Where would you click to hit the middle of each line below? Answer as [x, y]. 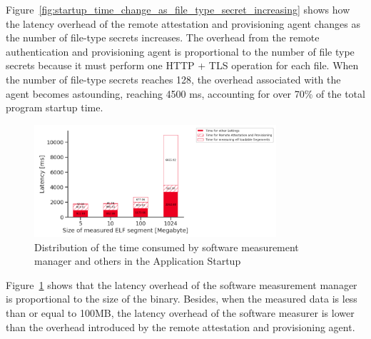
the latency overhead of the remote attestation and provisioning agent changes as [183, 23]
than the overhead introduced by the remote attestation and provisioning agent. [181, 327]
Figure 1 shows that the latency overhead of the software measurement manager [182, 284]
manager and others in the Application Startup [138, 261]
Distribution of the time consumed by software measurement [167, 247]
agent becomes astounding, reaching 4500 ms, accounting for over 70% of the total [185, 93]
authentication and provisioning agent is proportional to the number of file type [180, 51]
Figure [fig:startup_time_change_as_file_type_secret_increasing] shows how [178, 9]
